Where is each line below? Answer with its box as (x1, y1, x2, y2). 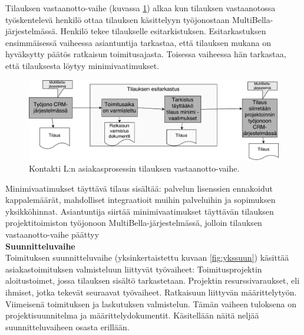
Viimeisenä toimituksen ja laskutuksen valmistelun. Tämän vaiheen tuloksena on (5, 297, 297, 310)
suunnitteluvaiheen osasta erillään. (5, 320, 130, 333)
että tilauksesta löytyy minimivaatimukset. (5, 59, 160, 71)
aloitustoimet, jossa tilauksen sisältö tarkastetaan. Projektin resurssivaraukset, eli (5, 274, 300, 287)
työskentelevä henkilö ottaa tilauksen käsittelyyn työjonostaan (5, 13, 230, 25)
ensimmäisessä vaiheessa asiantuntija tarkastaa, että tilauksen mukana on (5, 36, 272, 48)
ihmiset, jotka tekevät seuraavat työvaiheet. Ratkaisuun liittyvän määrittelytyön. (5, 286, 297, 298)
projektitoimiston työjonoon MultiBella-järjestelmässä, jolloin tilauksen (5, 216, 262, 229)
